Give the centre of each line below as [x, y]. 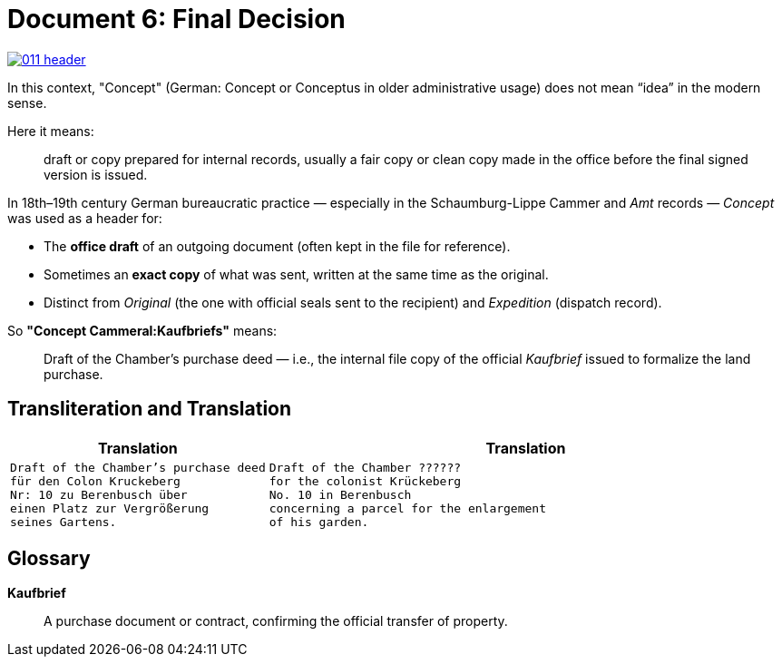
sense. [27, 103]
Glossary [49, 559]
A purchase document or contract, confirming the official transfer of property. [276, 621]
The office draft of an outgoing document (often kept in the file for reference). [277, 246]
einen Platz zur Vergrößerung [110, 508]
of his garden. [319, 522]
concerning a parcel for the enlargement [408, 508]
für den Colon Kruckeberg [95, 481]
